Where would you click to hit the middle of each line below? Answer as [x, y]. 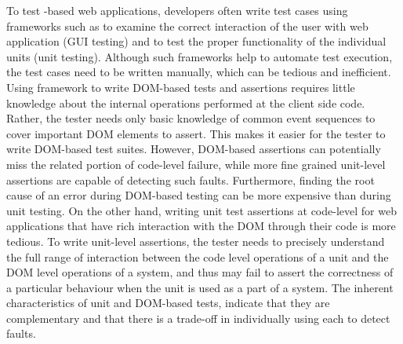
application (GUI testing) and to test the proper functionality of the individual [196, 41]
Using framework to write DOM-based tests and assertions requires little [181, 87]
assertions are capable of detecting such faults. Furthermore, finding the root [191, 179]
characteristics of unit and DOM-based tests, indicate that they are [168, 303]
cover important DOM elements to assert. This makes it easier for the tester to [196, 133]
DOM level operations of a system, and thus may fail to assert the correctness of [200, 272]
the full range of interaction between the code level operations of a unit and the [198, 256]
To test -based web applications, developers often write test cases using [177, 10]
